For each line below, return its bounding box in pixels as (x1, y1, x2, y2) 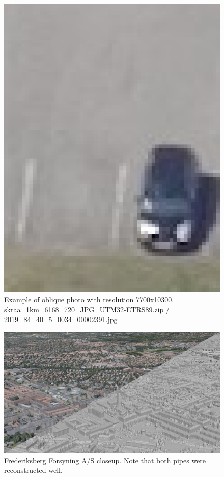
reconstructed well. (4, 465, 63, 475)
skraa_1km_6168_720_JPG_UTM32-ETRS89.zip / (4, 304, 170, 314)
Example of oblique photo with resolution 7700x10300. (4, 294, 174, 304)
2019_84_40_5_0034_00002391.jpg (4, 314, 118, 325)
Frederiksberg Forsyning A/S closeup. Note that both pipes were (4, 455, 206, 465)
